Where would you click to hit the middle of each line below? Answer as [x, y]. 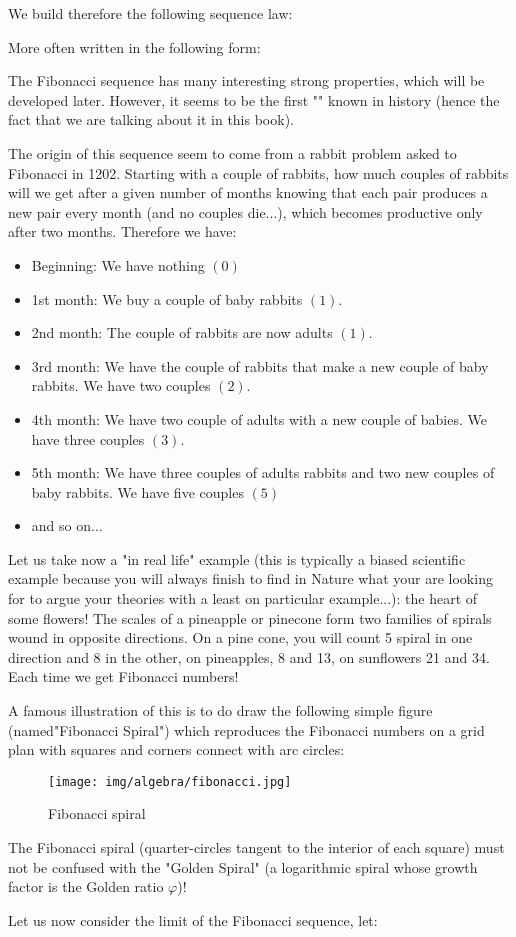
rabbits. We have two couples [121, 385]
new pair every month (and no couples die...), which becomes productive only [245, 211]
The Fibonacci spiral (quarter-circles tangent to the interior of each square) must [256, 847]
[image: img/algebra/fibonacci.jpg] [170, 781]
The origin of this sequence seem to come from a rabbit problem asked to [232, 152]
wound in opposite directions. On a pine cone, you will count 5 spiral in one [240, 637]
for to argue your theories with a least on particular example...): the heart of [243, 598]
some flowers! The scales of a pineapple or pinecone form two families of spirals [250, 617]
